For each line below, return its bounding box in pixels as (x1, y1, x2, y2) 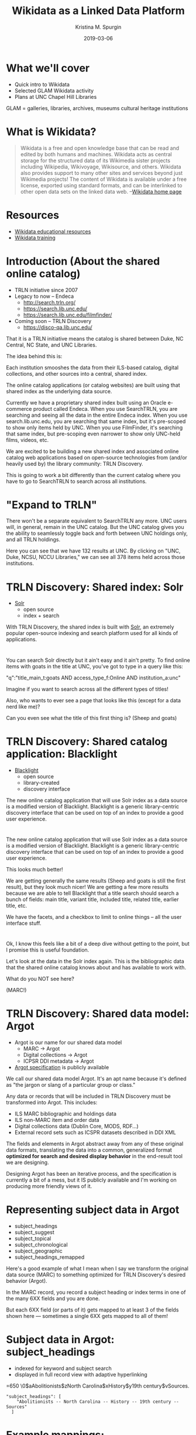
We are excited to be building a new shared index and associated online (6, 448, 179, 455)
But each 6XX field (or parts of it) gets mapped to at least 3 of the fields (6, 1306, 179, 1313)
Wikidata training (14, 234, 56, 241)
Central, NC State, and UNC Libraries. (6, 341, 97, 348)
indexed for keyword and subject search (14, 1365, 112, 1372)
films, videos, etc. (6, 436, 49, 443)
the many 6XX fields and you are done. (6, 1295, 100, 1302)
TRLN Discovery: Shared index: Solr (6, 581, 184, 593)
